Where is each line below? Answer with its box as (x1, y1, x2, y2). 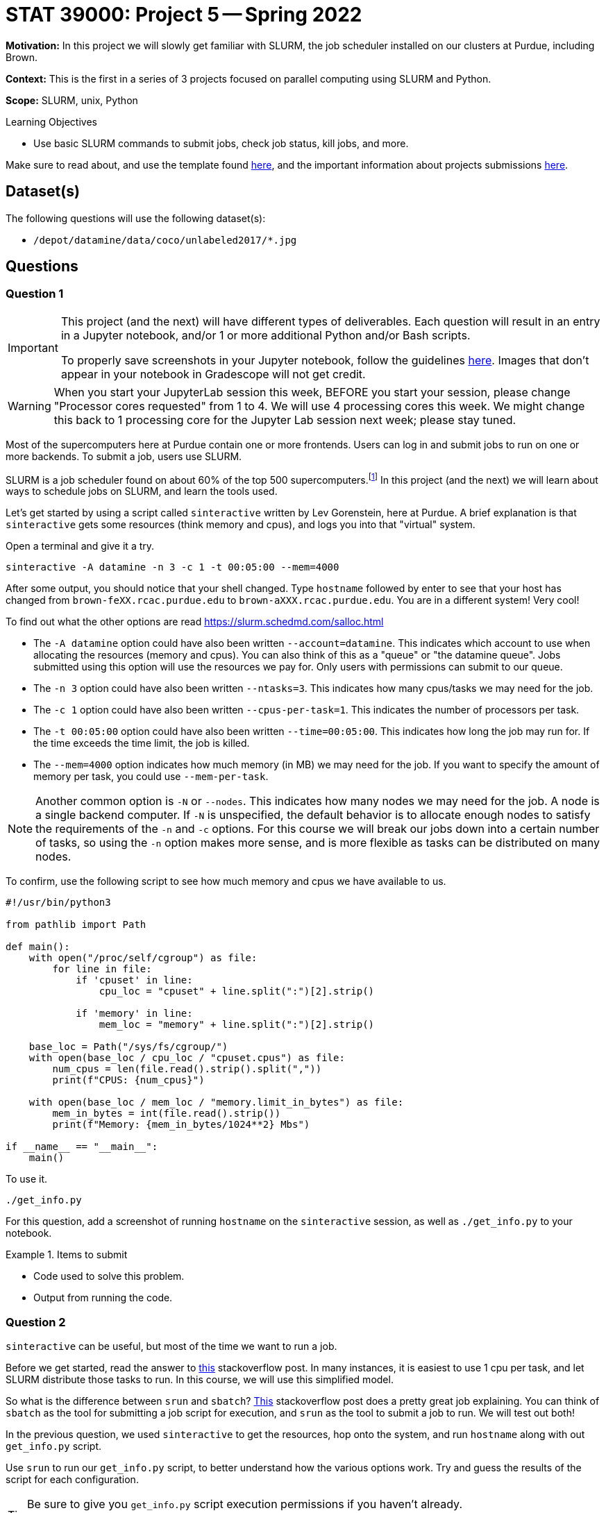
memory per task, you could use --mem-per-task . (33, 770, 269, 783)
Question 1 (6, 287, 64, 301)
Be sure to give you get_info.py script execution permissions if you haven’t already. (27, 1497, 463, 1512)
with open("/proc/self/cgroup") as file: (28, 952, 258, 964)
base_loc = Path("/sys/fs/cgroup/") (28, 1041, 228, 1053)
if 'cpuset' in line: (76, 974, 193, 986)
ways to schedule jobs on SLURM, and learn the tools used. (6, 485, 278, 498)
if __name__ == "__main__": (6, 1141, 158, 1153)
